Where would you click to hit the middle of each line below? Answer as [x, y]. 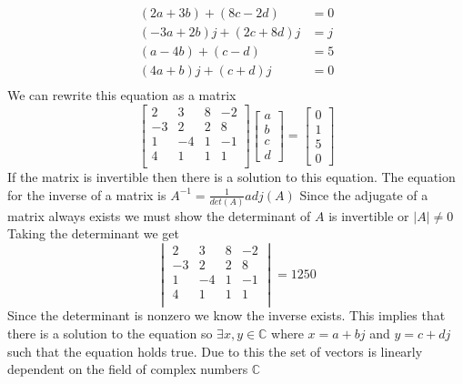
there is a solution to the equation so [110, 333]
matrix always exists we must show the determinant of [159, 215]
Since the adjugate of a [364, 194]
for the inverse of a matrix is [87, 194]
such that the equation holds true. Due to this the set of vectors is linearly [215, 351]
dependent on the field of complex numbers [128, 369]
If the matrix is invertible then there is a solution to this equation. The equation [231, 176]
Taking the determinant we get [94, 233]
